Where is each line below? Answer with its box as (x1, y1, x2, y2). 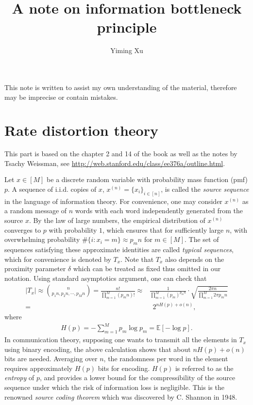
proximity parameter (4, 263, 66, 274)
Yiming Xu (110, 45, 143, 55)
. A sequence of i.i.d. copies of (8, 184, 97, 194)
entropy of (4, 372, 34, 383)
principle (97, 17, 157, 37)
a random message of (4, 205, 67, 216)
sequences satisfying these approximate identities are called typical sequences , (4, 244, 234, 255)
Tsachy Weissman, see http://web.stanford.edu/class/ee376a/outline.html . (4, 158, 225, 168)
